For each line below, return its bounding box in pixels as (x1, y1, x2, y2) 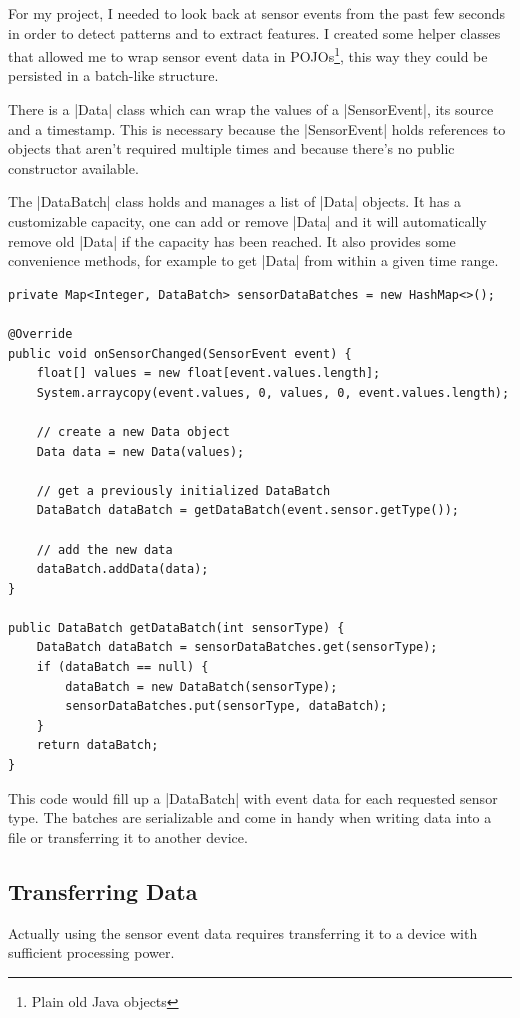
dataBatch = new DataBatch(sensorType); (65, 679, 338, 694)
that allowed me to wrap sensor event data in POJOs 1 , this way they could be (8, 43, 488, 66)
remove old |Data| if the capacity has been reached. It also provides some (8, 230, 456, 251)
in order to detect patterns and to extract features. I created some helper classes (8, 22, 501, 43)
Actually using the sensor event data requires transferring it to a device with (8, 922, 478, 943)
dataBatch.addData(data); (36, 562, 209, 577)
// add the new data (36, 542, 173, 557)
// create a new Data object (36, 424, 230, 439)
